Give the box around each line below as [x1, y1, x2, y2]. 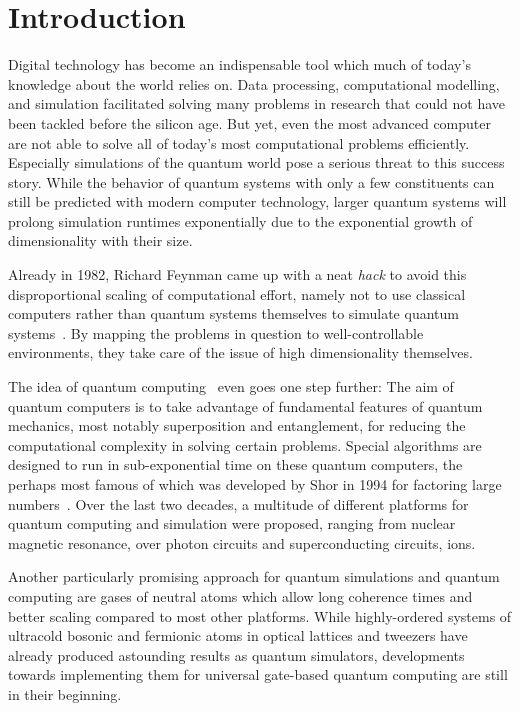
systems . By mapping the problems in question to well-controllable [8, 322, 424, 343]
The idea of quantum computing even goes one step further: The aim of [8, 376, 454, 397]
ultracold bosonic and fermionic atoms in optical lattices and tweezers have [8, 625, 468, 646]
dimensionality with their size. [8, 230, 193, 251]
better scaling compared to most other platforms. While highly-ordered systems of [8, 605, 512, 626]
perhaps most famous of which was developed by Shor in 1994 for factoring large [8, 474, 502, 494]
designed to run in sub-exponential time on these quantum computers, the [8, 454, 463, 475]
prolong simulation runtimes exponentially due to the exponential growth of [8, 210, 473, 231]
